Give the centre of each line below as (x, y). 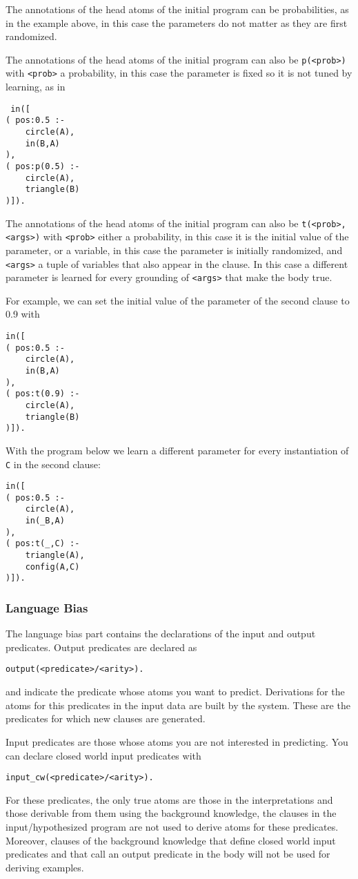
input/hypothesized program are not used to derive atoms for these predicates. (172, 826)
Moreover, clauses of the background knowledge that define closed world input (171, 840)
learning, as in (36, 87)
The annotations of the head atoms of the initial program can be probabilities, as (177, 9)
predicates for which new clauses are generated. (106, 718)
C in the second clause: (53, 464)
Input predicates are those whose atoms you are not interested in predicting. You (177, 741)
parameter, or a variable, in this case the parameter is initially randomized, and (174, 250)
